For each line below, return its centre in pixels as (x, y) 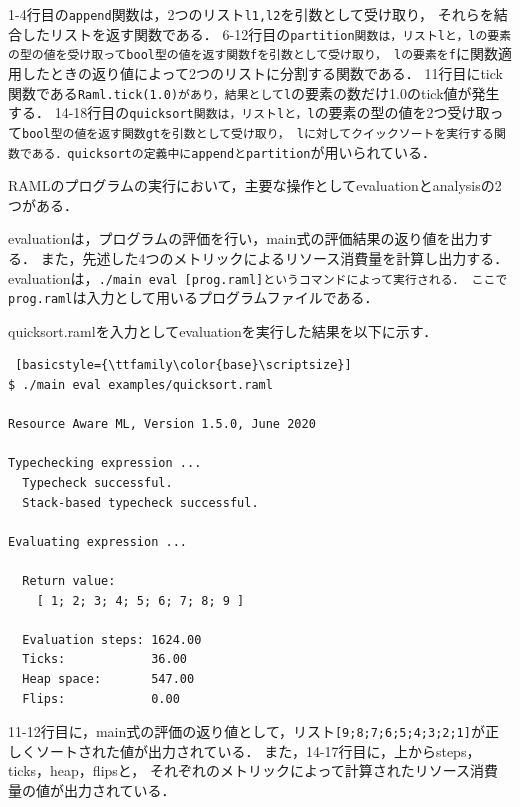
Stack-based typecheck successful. (140, 502)
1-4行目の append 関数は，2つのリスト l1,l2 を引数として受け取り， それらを (251, 14)
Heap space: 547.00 (108, 678)
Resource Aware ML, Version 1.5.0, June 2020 (162, 424)
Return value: (69, 581)
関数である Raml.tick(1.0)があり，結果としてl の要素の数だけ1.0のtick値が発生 (254, 92)
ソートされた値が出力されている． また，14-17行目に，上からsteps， (258, 750)
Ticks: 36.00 (104, 659)
